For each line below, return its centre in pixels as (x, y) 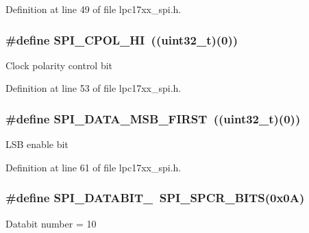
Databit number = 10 (51, 223)
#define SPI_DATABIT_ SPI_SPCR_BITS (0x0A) (155, 198)
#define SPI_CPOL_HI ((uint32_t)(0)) (122, 39)
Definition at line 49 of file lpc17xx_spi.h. (94, 9)
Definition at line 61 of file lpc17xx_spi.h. (94, 167)
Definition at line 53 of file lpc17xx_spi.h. (94, 88)
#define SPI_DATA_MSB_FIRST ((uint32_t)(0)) (153, 118)
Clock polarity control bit (59, 65)
